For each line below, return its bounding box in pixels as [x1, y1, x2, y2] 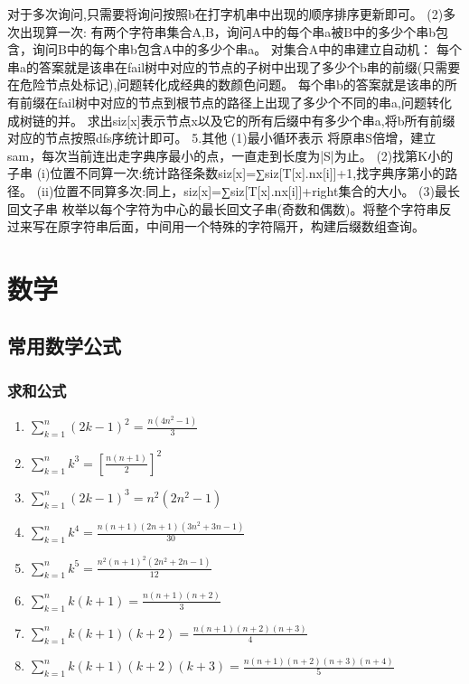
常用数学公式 [7, 332, 121, 360]
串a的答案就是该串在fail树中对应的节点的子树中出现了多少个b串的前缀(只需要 [7, 57, 461, 76]
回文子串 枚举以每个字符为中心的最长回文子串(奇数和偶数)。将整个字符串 [7, 199, 439, 218]
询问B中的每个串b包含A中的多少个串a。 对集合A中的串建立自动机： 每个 [32, 40, 463, 59]
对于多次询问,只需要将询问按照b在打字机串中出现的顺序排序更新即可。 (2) [7, 5, 444, 23]
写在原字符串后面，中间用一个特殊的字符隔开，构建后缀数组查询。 [32, 217, 425, 236]
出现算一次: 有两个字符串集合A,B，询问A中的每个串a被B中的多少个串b [19, 22, 436, 41]
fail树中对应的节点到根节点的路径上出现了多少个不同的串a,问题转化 [57, 92, 452, 111]
